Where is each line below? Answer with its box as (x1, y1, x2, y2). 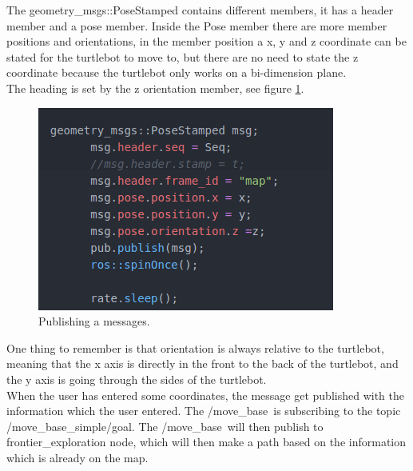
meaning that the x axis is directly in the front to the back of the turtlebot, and (6, 355, 399, 372)
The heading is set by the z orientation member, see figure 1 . (6, 79, 304, 96)
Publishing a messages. (38, 313, 150, 329)
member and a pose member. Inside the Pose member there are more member (6, 17, 387, 34)
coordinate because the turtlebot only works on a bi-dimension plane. (6, 64, 347, 81)
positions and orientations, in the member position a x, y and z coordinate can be (6, 33, 407, 50)
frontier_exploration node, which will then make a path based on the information (6, 433, 407, 450)
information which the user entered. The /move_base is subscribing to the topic (6, 402, 401, 419)
